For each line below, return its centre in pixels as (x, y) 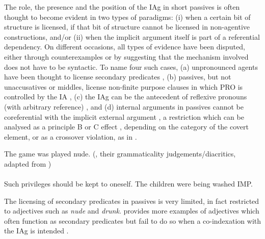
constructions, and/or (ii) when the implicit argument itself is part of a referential (132, 36)
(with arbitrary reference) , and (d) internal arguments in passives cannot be (124, 106)
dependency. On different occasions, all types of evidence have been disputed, (125, 47)
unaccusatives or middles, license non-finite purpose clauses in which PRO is (124, 86)
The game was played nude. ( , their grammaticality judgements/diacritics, (120, 154)
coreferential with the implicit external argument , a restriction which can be (124, 116)
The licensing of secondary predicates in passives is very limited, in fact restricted (132, 201)
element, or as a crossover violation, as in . (71, 136)
